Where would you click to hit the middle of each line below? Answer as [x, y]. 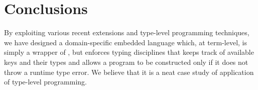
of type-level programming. [45, 82]
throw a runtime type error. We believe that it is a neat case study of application [129, 72]
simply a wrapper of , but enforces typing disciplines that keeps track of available [129, 52]
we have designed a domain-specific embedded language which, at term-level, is [125, 42]
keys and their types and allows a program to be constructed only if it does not [126, 62]
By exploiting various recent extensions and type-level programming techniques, [127, 32]
